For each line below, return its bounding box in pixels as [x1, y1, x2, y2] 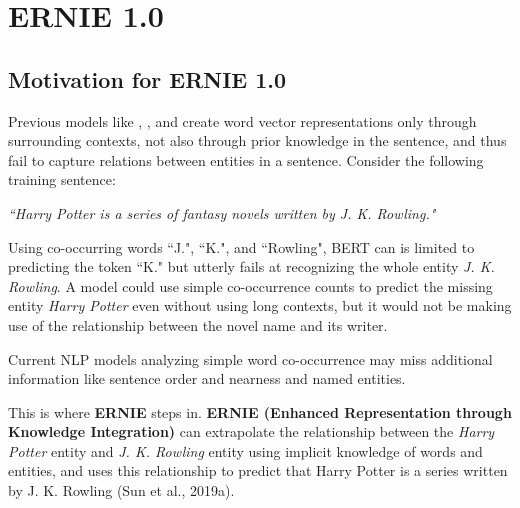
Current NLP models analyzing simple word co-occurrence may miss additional [8, 348, 493, 369]
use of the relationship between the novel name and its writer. [8, 314, 388, 335]
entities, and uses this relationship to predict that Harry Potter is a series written [8, 460, 508, 481]
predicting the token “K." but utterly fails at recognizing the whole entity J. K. [8, 256, 495, 277]
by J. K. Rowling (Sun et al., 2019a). [8, 480, 235, 501]
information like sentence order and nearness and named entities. [8, 368, 406, 389]
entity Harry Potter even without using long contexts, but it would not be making [8, 295, 512, 316]
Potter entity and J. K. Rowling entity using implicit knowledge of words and [8, 440, 483, 461]
